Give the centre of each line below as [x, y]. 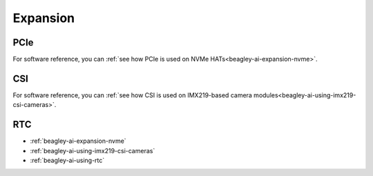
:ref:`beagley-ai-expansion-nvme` [78, 141]
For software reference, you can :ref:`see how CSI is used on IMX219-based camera [132, 95]
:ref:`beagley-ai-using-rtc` [67, 160]
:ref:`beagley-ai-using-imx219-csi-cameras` [93, 150]
